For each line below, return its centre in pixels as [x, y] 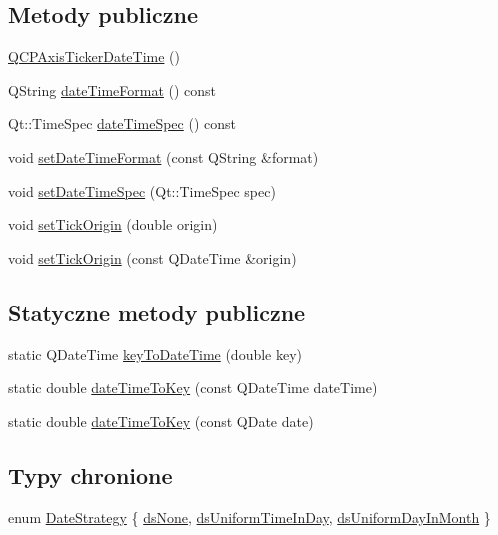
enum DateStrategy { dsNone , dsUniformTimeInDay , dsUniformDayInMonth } [249, 516]
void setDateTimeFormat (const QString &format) [163, 156]
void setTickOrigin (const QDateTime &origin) [152, 257]
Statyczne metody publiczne [157, 311]
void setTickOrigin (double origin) [113, 224]
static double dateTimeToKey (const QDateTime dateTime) [193, 387]
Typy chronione [90, 474]
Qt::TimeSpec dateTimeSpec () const [122, 123]
